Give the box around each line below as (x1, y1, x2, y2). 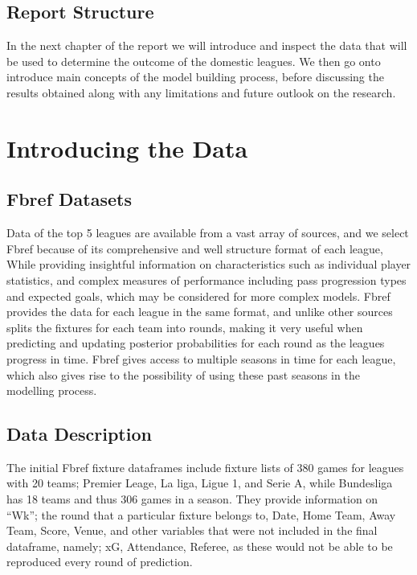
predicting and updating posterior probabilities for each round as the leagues (6, 335, 385, 351)
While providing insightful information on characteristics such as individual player (6, 256, 411, 273)
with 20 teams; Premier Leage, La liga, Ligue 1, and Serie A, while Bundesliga (6, 474, 393, 491)
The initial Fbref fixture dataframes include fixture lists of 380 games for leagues (6, 458, 404, 475)
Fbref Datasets (6, 187, 132, 212)
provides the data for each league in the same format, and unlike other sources (6, 303, 393, 320)
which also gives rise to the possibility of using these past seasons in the (6, 366, 360, 383)
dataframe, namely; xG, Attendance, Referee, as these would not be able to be (6, 537, 393, 554)
